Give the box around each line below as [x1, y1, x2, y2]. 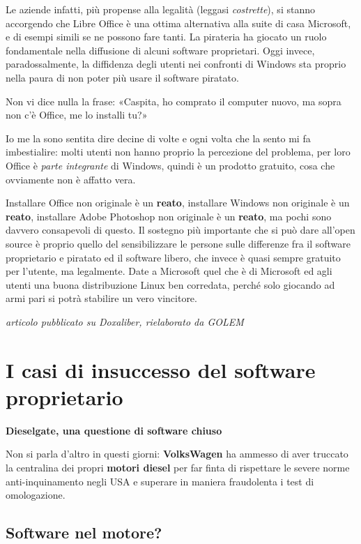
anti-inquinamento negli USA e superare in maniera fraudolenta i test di [6, 474, 314, 488]
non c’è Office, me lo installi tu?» [6, 107, 148, 122]
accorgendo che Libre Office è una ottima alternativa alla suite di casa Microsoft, [6, 15, 351, 30]
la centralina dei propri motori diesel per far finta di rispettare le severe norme [6, 460, 350, 474]
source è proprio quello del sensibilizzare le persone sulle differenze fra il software [6, 236, 351, 250]
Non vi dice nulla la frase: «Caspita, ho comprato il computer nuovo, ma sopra [6, 93, 341, 108]
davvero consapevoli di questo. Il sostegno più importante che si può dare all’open [6, 222, 355, 237]
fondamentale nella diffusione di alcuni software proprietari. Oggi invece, [6, 43, 315, 57]
